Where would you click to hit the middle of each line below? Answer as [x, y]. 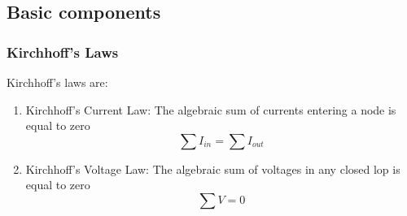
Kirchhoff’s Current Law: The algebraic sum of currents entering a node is [211, 109]
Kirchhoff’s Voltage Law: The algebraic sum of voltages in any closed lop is [213, 168]
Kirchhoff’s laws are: [57, 82]
